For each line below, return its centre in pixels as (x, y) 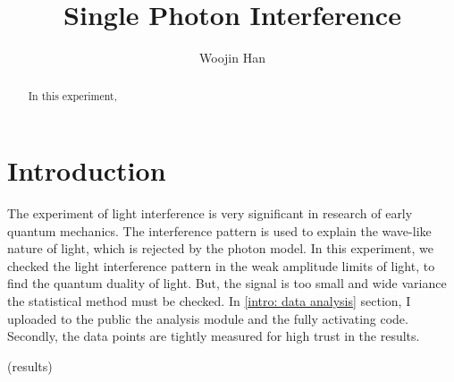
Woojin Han (232, 58)
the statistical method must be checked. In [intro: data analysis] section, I (209, 301)
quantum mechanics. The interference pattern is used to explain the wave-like (219, 230)
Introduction (87, 170)
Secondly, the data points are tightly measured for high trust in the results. (214, 336)
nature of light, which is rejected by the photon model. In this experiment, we (221, 248)
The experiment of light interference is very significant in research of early (210, 213)
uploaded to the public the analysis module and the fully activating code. (208, 318)
